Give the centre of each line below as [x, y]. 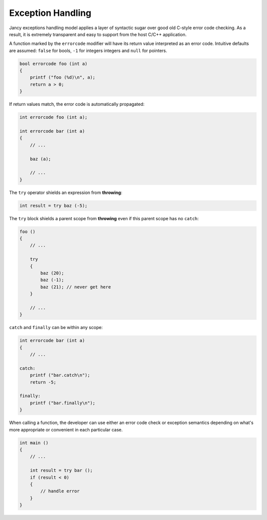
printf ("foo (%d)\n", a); [63, 77]
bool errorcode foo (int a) [53, 64]
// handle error [60, 491]
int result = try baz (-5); [53, 206]
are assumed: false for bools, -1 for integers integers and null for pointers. [88, 50]
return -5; [43, 382]
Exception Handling [50, 13]
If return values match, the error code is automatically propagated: [77, 104]
